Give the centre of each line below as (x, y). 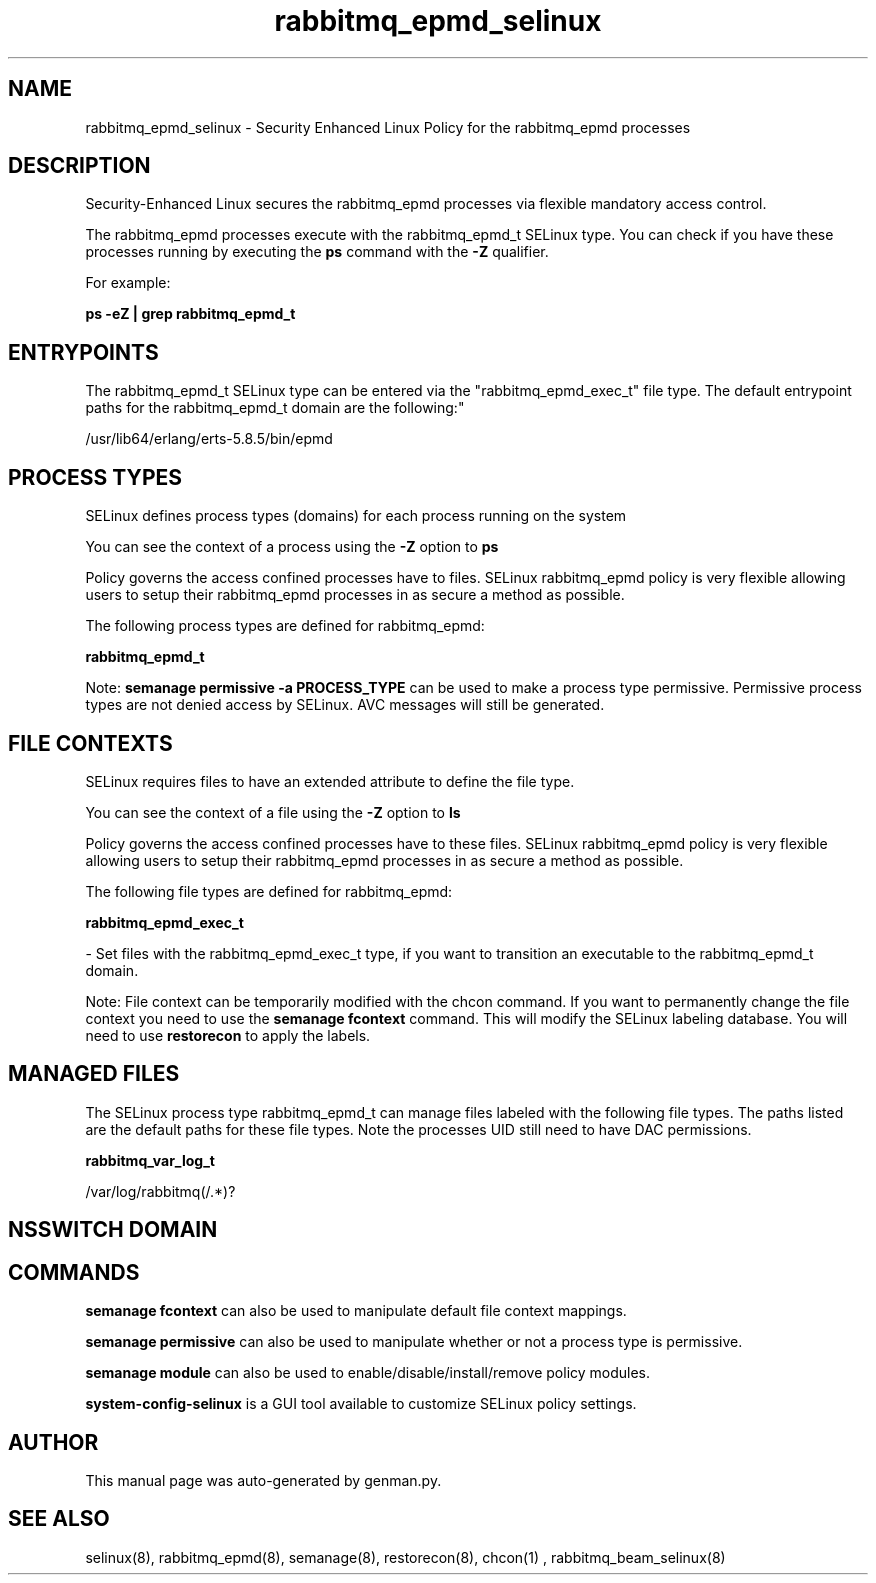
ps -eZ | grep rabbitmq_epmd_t (190, 314)
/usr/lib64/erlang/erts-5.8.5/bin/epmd (209, 439)
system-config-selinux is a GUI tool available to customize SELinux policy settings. (361, 1404)
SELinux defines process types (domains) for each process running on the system (356, 516)
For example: (128, 283)
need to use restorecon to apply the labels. (228, 1035)
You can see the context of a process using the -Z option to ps (292, 547)
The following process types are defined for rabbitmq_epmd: (285, 626)
